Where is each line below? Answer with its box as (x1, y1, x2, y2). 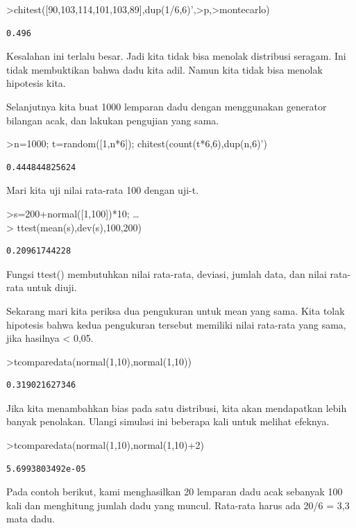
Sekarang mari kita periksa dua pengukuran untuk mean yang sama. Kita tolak (6, 303, 345, 317)
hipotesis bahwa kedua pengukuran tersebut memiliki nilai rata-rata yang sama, (6, 317, 346, 331)
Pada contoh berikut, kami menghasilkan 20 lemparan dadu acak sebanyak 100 (6, 484, 343, 499)
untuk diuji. (26, 280, 77, 295)
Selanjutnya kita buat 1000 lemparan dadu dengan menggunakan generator (6, 99, 327, 113)
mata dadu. (6, 511, 56, 526)
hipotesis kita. (6, 76, 66, 90)
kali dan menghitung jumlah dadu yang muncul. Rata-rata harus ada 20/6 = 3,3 (6, 497, 350, 512)
